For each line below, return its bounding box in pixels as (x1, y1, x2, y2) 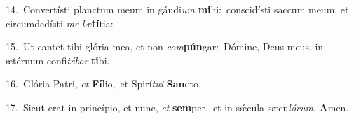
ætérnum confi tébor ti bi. (6, 52, 110, 67)
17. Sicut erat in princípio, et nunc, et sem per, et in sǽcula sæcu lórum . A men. (6, 99, 349, 114)
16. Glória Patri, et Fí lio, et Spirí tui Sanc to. (6, 76, 201, 91)
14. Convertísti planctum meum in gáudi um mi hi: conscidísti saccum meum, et (6, 2, 349, 16)
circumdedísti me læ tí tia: (6, 15, 114, 30)
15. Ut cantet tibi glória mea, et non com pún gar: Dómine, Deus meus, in (6, 39, 324, 54)
